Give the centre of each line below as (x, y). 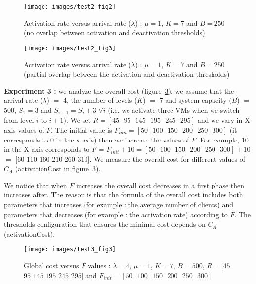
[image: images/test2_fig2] (70, 7)
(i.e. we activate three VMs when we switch (174, 110)
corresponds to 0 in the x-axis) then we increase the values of (97, 139)
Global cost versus (51, 265)
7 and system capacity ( (195, 100)
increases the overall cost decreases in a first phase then (160, 185)
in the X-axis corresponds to (47, 149)
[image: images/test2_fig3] (70, 48)
